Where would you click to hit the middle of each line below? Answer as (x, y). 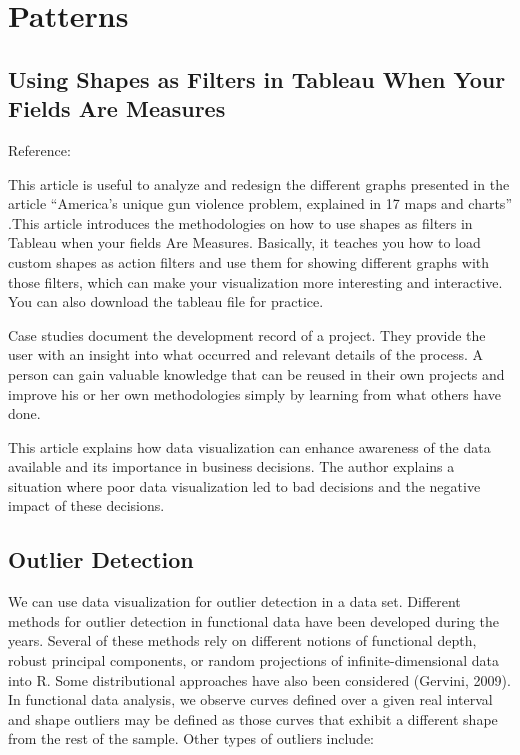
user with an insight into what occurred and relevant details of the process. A (246, 354)
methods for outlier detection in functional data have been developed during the (254, 620)
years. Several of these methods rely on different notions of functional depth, (242, 640)
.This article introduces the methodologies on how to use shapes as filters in (240, 222)
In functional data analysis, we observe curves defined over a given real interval (250, 699)
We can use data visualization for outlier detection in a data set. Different (234, 601)
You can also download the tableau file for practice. (166, 301)
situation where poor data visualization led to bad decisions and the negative (244, 485)
